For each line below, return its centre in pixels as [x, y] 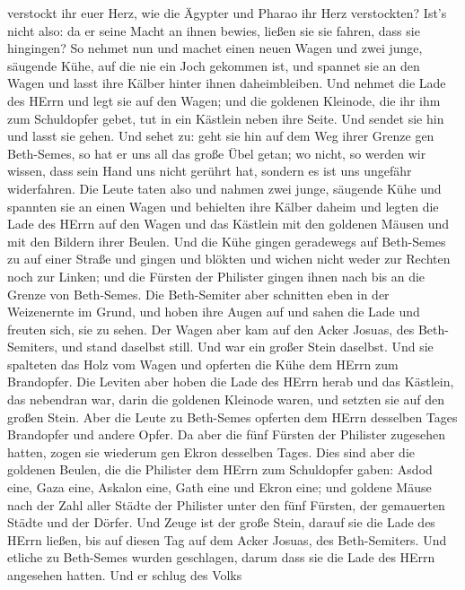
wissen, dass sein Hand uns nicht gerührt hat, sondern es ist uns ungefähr [210, 171]
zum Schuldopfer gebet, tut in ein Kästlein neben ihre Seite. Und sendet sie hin [226, 118]
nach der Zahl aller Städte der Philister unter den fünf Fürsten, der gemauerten [226, 504]
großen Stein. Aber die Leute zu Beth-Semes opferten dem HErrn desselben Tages [232, 416]
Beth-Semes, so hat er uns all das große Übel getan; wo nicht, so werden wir [217, 153]
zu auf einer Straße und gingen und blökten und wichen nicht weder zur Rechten [229, 259]
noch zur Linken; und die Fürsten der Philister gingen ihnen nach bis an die [216, 276]
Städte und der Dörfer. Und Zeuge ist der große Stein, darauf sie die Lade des [221, 522]
